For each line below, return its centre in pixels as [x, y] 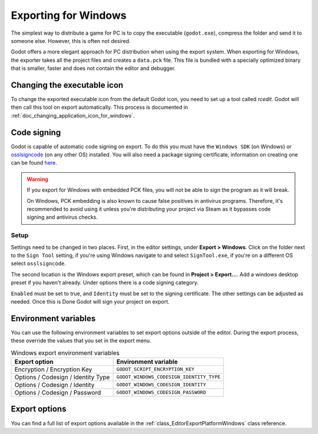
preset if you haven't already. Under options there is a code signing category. [105, 283]
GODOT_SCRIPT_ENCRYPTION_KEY [155, 370]
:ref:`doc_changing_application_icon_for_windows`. [73, 115]
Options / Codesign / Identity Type [62, 377]
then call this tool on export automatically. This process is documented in [100, 107]
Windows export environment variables [65, 353]
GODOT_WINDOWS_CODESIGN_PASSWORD [161, 393]
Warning [37, 179]
